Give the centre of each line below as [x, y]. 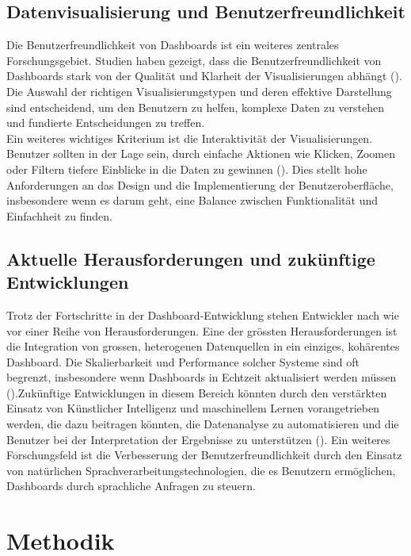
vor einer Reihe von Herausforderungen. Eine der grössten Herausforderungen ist [202, 330]
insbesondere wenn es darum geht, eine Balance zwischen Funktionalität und [192, 200]
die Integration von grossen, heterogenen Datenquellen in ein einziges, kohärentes [203, 346]
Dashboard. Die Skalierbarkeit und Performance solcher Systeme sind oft [183, 361]
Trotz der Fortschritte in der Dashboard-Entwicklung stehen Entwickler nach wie [203, 314]
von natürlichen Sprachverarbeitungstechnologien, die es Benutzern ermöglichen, [201, 470]
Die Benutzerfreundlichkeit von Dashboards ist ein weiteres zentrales [173, 45]
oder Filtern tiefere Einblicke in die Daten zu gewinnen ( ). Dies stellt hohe [187, 169]
